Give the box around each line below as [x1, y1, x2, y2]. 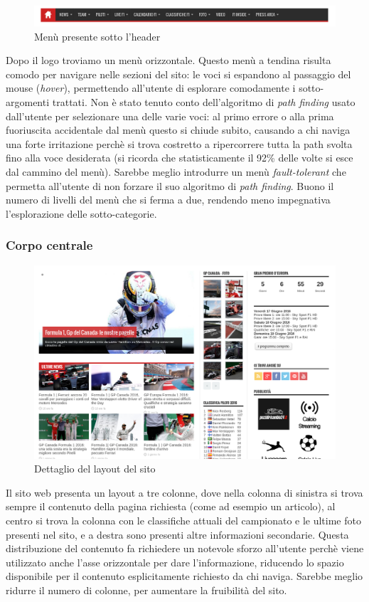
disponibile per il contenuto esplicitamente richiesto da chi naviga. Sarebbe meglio [6, 569, 363, 583]
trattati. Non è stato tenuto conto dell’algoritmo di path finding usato [52, 94, 355, 109]
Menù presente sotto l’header [34, 28, 161, 43]
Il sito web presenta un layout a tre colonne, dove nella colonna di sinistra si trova [6, 485, 363, 500]
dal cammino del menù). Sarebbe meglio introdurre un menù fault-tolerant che [6, 164, 346, 179]
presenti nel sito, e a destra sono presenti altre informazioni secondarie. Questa [6, 527, 349, 542]
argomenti [6, 94, 50, 109]
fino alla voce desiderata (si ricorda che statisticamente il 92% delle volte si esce [6, 150, 353, 165]
